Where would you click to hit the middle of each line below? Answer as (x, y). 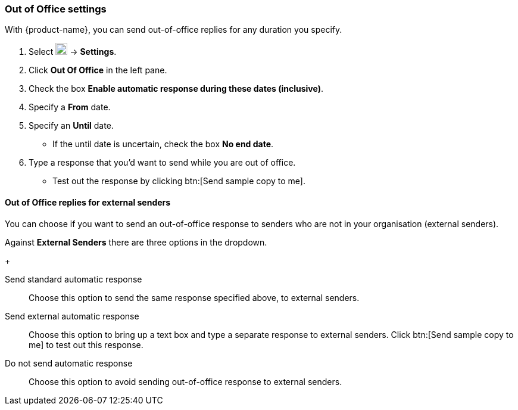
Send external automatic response (72, 316)
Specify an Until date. (71, 126)
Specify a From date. (70, 107)
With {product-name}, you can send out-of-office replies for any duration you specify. (174, 30)
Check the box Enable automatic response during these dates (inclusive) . (176, 89)
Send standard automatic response (74, 279)
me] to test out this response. (86, 344)
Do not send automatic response (69, 363)
